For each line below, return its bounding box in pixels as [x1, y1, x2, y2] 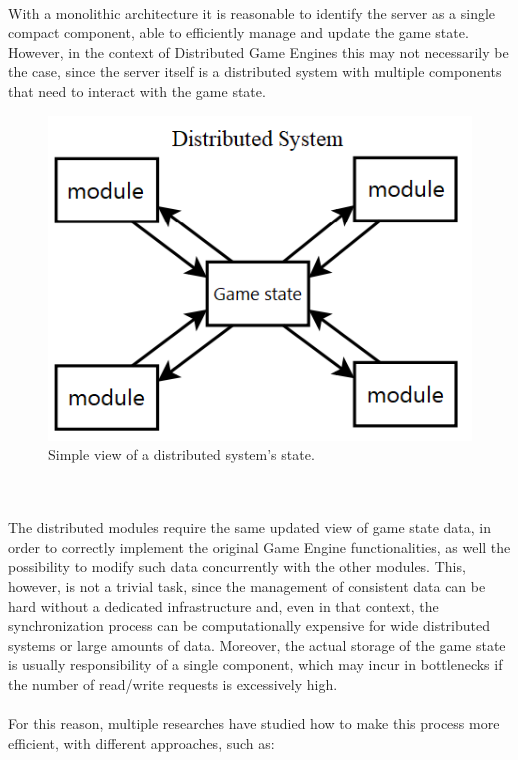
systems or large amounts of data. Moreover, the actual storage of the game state [8, 634, 506, 655]
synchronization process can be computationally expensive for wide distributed [8, 615, 491, 636]
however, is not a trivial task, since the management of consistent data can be [8, 576, 486, 596]
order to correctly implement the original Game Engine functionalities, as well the [8, 536, 511, 557]
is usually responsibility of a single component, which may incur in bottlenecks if [8, 654, 503, 675]
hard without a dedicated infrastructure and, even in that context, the [8, 595, 439, 616]
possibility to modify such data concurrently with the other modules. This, [8, 556, 466, 577]
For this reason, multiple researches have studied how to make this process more [8, 713, 500, 734]
